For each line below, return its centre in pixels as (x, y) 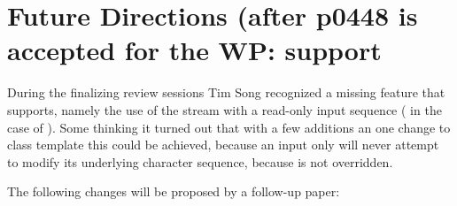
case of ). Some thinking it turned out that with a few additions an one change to (229, 127)
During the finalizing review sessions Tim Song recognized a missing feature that (226, 92)
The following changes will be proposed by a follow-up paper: (174, 191)
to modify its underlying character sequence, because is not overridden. (200, 161)
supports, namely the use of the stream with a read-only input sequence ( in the (225, 109)
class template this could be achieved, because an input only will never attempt (223, 145)
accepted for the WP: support (194, 50)
